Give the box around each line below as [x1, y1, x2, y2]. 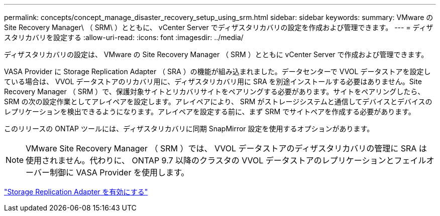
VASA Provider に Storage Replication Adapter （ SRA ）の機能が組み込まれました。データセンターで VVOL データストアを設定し [4, 67, 431, 76]
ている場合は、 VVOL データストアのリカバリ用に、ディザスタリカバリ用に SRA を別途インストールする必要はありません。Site [4, 77, 422, 86]
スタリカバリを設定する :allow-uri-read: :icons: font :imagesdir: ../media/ [4, 33, 244, 42]
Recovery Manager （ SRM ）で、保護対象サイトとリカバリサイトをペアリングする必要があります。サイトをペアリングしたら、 [4, 87, 425, 96]
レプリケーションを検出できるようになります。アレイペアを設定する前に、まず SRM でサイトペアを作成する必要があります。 [4, 107, 415, 116]
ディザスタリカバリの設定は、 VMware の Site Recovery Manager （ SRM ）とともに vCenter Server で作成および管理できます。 [4, 50, 428, 59]
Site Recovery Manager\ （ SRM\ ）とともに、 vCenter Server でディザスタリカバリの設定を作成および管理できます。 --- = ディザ [4, 23, 433, 32]
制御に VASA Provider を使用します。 [49, 167, 189, 177]
